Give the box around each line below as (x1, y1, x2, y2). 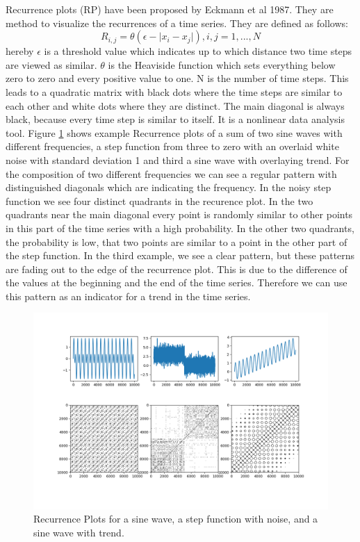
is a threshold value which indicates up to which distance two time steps (44, 44, 352, 58)
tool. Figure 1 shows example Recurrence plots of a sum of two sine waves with (6, 125, 343, 140)
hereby (6, 44, 34, 58)
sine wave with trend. (33, 525, 124, 540)
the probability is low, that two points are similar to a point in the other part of (6, 234, 347, 249)
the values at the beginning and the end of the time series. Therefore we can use (6, 275, 347, 290)
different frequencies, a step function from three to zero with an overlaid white (6, 139, 339, 154)
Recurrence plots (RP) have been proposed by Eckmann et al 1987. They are (6, 2, 334, 16)
